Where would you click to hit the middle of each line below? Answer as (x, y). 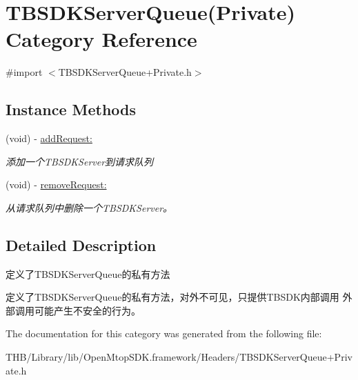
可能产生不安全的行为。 (87, 310)
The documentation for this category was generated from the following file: (164, 333)
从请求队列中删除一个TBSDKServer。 (89, 207)
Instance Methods (71, 109)
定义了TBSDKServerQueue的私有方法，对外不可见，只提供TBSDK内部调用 (172, 297)
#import (24, 72)
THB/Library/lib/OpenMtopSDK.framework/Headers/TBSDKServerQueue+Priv (179, 357)
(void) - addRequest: (49, 138)
